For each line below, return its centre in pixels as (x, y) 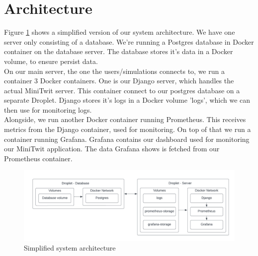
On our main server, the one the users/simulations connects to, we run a (114, 71)
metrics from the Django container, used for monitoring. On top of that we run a (128, 129)
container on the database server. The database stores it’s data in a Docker (119, 51)
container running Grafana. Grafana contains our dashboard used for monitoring (127, 139)
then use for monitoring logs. (48, 109)
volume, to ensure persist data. (51, 61)
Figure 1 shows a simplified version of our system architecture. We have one (120, 32)
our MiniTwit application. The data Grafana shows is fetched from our (112, 149)
